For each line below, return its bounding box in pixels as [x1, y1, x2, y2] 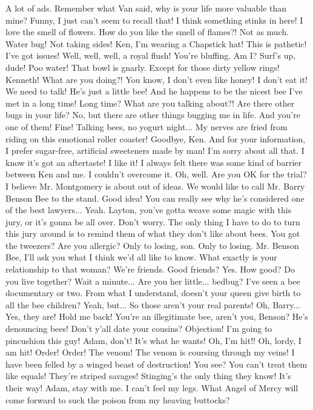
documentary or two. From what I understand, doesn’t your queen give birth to [5, 286, 301, 299]
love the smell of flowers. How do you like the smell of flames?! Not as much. [5, 25, 289, 38]
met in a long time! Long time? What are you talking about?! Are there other [5, 96, 295, 109]
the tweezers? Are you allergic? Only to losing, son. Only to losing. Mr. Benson [5, 239, 299, 251]
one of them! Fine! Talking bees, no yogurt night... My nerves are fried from [5, 120, 288, 133]
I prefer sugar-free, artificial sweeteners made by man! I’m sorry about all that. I [5, 144, 305, 157]
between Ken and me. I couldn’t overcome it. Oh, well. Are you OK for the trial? [5, 168, 307, 180]
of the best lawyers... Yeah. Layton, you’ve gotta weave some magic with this [5, 203, 292, 216]
